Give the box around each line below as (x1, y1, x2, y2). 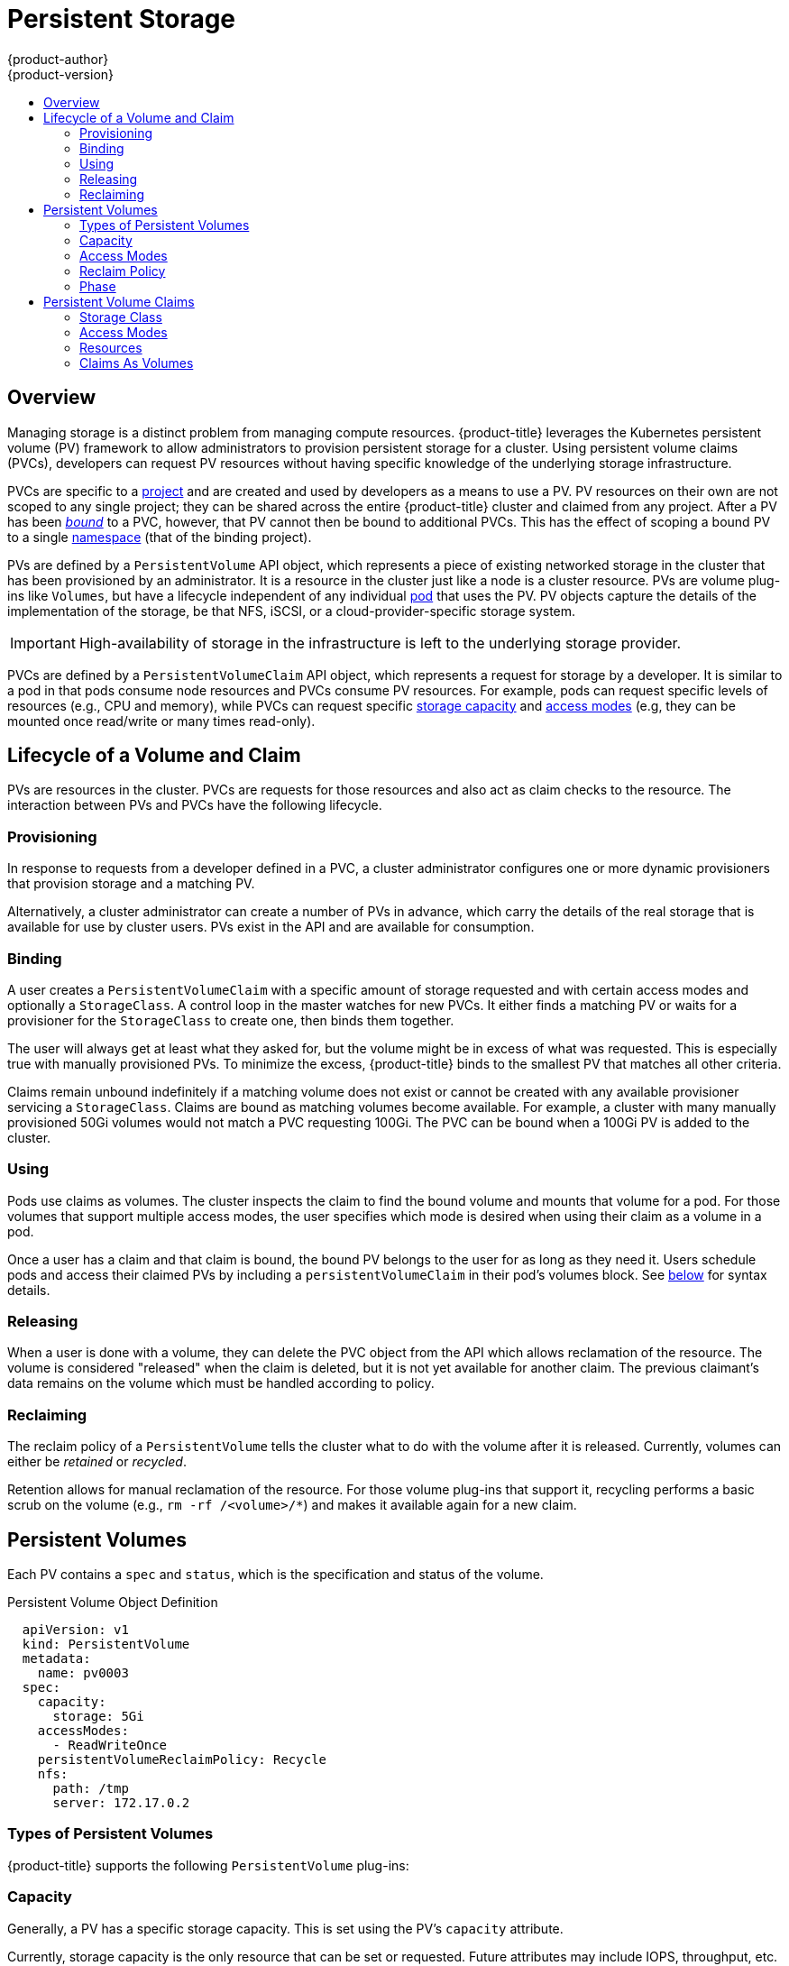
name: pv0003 (37, 1666, 129, 1681)
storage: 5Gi (52, 1709, 144, 1724)
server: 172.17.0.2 (52, 1796, 190, 1811)
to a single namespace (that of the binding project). (7, 528, 312, 545)
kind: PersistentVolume (22, 1637, 190, 1652)
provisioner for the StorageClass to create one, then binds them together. (7, 1012, 454, 1028)
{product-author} (7, 51, 109, 67)
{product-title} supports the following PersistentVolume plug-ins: (7, 1857, 409, 1873)
